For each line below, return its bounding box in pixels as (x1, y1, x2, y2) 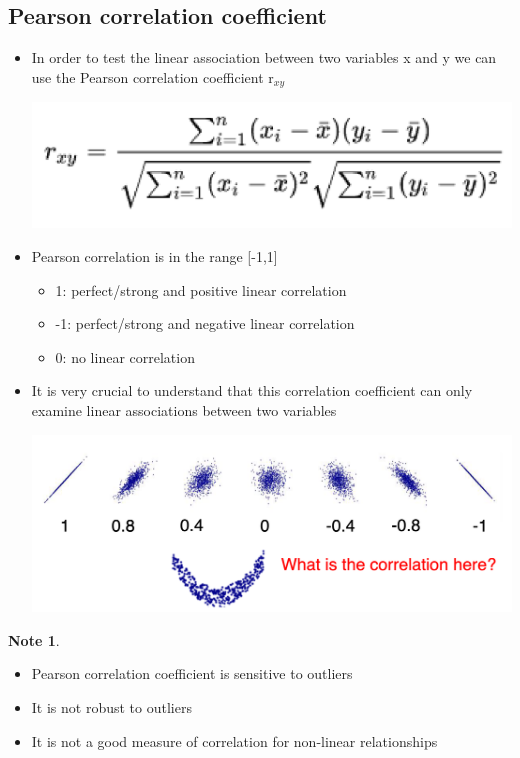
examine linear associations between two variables (31, 399, 337, 420)
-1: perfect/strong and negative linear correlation (55, 313, 355, 334)
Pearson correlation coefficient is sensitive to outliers (31, 663, 353, 684)
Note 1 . (8, 629, 60, 650)
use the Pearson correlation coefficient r (31, 66, 274, 87)
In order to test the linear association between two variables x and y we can (31, 47, 497, 68)
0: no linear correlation (55, 346, 195, 367)
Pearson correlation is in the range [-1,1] (31, 245, 278, 266)
